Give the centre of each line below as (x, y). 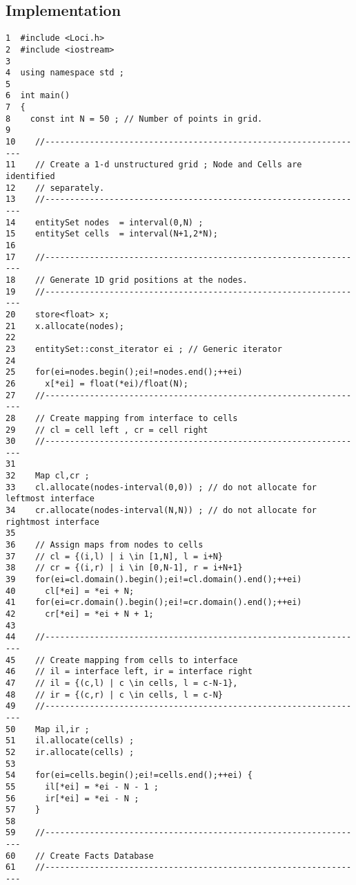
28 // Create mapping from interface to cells (122, 418)
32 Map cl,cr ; (48, 476)
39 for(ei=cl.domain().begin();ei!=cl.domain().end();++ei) (154, 580)
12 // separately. (55, 188)
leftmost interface (50, 499)
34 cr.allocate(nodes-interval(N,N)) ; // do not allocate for (161, 511)
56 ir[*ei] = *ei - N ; (72, 798)
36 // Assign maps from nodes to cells (105, 545)
